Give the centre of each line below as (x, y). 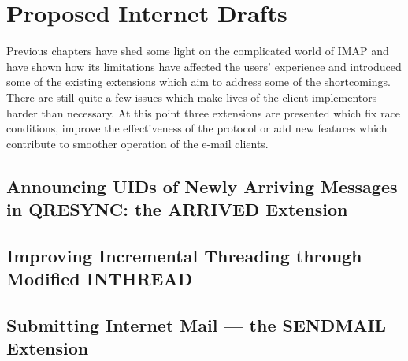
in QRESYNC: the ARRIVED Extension (177, 209)
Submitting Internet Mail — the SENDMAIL (197, 325)
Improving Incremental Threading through (184, 255)
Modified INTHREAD (100, 279)
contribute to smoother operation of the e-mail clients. (137, 143)
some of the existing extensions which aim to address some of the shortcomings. (198, 82)
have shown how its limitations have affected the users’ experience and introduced (204, 66)
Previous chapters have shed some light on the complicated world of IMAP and (198, 51)
